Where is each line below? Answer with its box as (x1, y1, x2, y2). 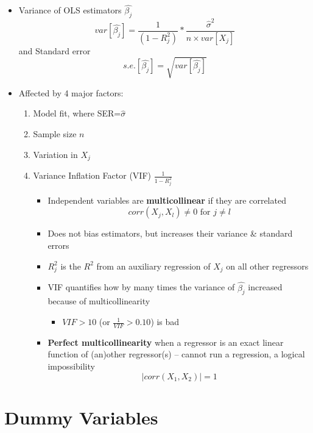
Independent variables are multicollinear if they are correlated (47, 193, 286, 206)
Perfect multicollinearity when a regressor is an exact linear (47, 335, 284, 348)
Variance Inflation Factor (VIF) (33, 169, 151, 182)
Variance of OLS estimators (18, 4, 122, 16)
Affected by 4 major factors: (18, 86, 124, 99)
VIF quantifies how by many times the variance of (47, 281, 235, 293)
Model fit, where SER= (33, 107, 121, 120)
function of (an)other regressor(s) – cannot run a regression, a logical (47, 348, 305, 360)
